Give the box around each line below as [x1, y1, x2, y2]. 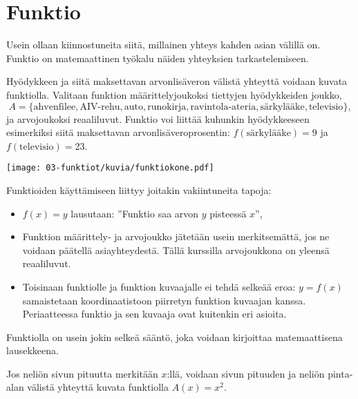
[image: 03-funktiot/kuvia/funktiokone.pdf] [6, 163, 214, 173]
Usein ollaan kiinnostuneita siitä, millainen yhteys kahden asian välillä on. [6, 37, 321, 52]
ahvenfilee [33, 101, 76, 112]
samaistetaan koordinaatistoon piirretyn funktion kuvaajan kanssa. [22, 293, 306, 307]
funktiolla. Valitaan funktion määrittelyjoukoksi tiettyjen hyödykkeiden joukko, [6, 87, 342, 101]
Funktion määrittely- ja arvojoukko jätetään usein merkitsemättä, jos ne [22, 229, 330, 244]
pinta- [328, 366, 353, 380]
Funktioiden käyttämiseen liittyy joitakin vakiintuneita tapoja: [6, 182, 272, 197]
